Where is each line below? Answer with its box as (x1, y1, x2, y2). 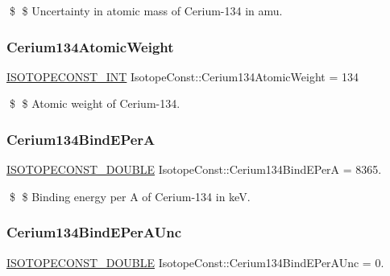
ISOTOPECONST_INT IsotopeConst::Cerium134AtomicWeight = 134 (6, 68, 359, 84)
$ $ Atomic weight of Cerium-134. (9, 95, 180, 112)
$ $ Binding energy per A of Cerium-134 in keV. (9, 187, 251, 204)
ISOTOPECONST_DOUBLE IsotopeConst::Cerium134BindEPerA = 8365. (6, 161, 382, 178)
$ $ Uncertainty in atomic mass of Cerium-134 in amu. (9, 2, 283, 19)
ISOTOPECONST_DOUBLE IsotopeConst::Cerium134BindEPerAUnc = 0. (6, 253, 384, 270)
